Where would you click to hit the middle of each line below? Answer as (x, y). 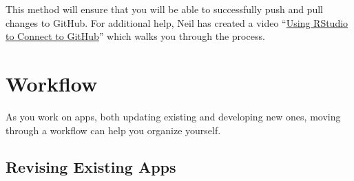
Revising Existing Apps (91, 167)
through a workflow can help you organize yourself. (113, 130)
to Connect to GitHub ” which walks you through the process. (135, 36)
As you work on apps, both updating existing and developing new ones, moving (173, 116)
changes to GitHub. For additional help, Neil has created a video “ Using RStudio (177, 22)
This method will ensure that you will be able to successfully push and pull (164, 9)
